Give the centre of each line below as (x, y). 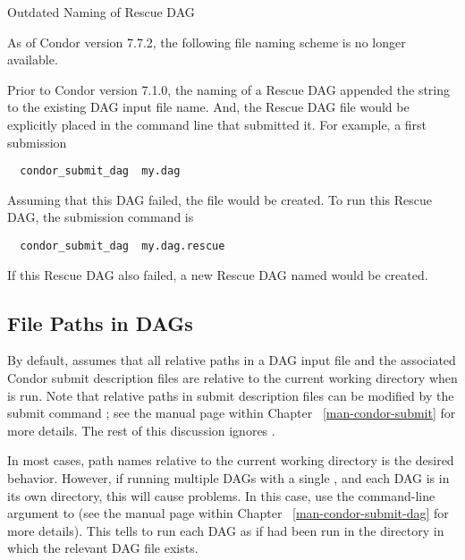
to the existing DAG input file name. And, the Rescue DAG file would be (208, 107)
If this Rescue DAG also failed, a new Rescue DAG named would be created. (218, 274)
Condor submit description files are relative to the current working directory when (232, 378)
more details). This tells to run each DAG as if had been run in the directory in (226, 530)
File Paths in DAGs (100, 322)
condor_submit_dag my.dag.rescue (123, 246)
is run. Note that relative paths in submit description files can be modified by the (231, 395)
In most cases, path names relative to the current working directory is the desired (231, 460)
